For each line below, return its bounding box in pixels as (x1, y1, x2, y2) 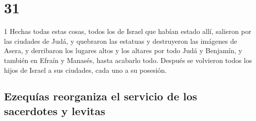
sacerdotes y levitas (4, 103, 106, 118)
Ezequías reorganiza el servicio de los (4, 89, 197, 104)
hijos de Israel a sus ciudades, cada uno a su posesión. (4, 64, 167, 75)
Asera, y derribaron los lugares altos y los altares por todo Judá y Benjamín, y (4, 45, 242, 56)
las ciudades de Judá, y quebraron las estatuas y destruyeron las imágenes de (4, 35, 237, 46)
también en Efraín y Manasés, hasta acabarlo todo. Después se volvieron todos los (4, 55, 252, 65)
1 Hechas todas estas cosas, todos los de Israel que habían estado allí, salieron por (4, 26, 252, 36)
